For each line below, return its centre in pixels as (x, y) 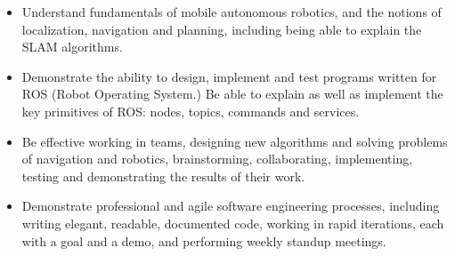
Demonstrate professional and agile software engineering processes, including (231, 206)
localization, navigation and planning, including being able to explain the (222, 29)
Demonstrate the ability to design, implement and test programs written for (229, 76)
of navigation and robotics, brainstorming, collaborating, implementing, (217, 159)
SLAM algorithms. (72, 47)
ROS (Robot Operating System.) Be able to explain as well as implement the (232, 94)
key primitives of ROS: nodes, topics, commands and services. (191, 111)
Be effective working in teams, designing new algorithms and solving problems (235, 141)
